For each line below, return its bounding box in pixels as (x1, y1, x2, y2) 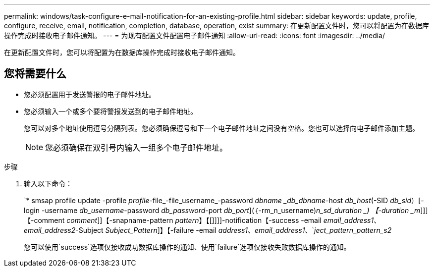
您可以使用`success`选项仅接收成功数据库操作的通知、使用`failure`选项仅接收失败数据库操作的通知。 (24, 242, 351, 251)
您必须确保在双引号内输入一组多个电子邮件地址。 (45, 142, 228, 153)
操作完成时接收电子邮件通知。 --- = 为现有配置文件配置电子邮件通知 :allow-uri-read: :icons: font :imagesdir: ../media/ (4, 31, 385, 40)
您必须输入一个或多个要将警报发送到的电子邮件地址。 (24, 107, 197, 115)
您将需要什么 (4, 67, 66, 80)
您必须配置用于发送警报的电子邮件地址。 (24, 90, 156, 99)
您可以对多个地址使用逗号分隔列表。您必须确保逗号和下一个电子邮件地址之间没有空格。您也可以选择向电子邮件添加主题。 (24, 123, 419, 132)
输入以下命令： (24, 179, 72, 188)
